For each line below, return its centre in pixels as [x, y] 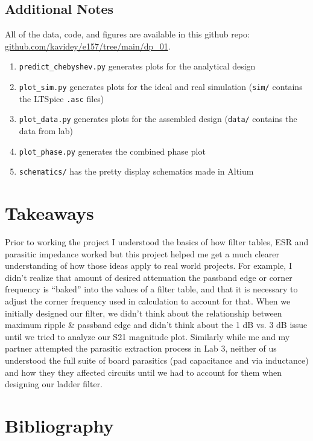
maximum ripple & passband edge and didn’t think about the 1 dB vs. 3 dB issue [156, 325]
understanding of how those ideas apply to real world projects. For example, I [148, 266]
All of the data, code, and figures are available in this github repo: [127, 34]
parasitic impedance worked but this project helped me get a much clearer [142, 253]
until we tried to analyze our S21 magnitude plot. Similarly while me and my [147, 336]
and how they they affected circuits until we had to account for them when [144, 372]
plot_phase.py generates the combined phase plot [112, 151]
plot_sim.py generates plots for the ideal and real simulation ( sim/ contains [161, 87]
